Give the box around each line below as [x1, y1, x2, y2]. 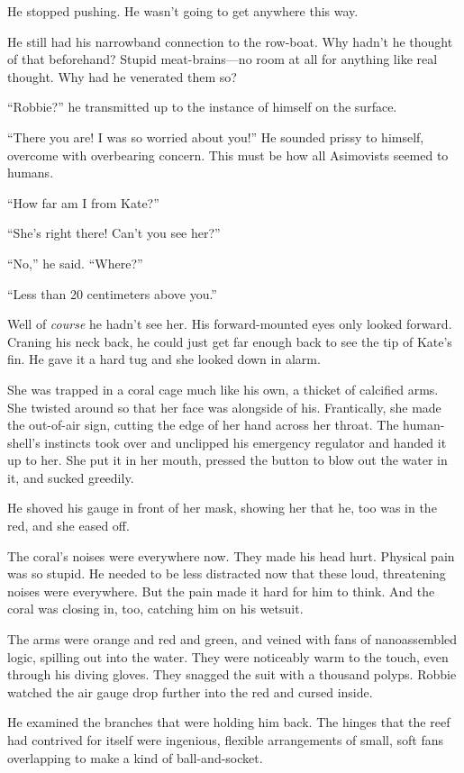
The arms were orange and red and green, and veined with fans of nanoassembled [7, 630, 458, 649]
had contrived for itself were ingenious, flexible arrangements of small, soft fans [7, 731, 444, 749]
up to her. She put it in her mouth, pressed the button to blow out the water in [7, 450, 448, 469]
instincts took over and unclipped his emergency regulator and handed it [44, 432, 447, 451]
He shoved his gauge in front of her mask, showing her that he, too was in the [7, 498, 437, 517]
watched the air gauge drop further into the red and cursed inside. [7, 682, 373, 701]
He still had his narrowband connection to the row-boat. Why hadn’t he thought [7, 32, 453, 50]
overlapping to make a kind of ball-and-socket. [7, 748, 263, 767]
